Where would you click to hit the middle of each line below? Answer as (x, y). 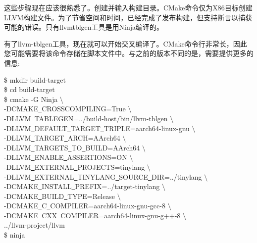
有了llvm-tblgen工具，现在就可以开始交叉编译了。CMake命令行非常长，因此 (126, 43)
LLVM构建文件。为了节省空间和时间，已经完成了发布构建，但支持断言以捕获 (128, 17)
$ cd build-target (29, 89)
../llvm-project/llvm (34, 225)
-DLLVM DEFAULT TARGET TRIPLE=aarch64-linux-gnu (97, 128)
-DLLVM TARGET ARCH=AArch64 (62, 138)
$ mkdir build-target (35, 79)
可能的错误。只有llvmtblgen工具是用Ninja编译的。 (84, 27)
